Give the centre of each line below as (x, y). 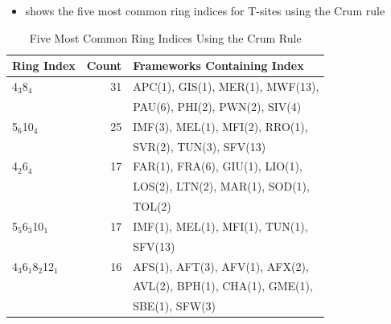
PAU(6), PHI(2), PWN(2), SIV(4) (217, 106)
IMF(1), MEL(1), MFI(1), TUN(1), (220, 226)
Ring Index (44, 66)
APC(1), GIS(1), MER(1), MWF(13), (226, 86)
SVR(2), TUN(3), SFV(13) (200, 146)
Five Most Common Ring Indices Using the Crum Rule (165, 37)
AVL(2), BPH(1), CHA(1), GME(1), (223, 286)
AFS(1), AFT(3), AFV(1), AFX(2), (221, 266)
